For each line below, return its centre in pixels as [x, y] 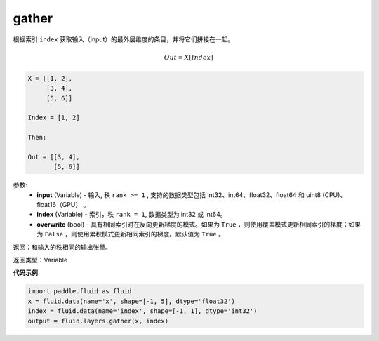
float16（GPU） [59, 205]
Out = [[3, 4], [54, 157]
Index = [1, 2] [54, 118]
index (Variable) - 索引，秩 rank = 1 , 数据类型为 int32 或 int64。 [132, 215]
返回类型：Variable [40, 260]
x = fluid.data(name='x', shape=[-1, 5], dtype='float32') [131, 301]
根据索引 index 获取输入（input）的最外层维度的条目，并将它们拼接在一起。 [124, 39]
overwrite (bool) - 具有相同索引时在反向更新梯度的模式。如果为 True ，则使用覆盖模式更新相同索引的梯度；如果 [199, 224]
